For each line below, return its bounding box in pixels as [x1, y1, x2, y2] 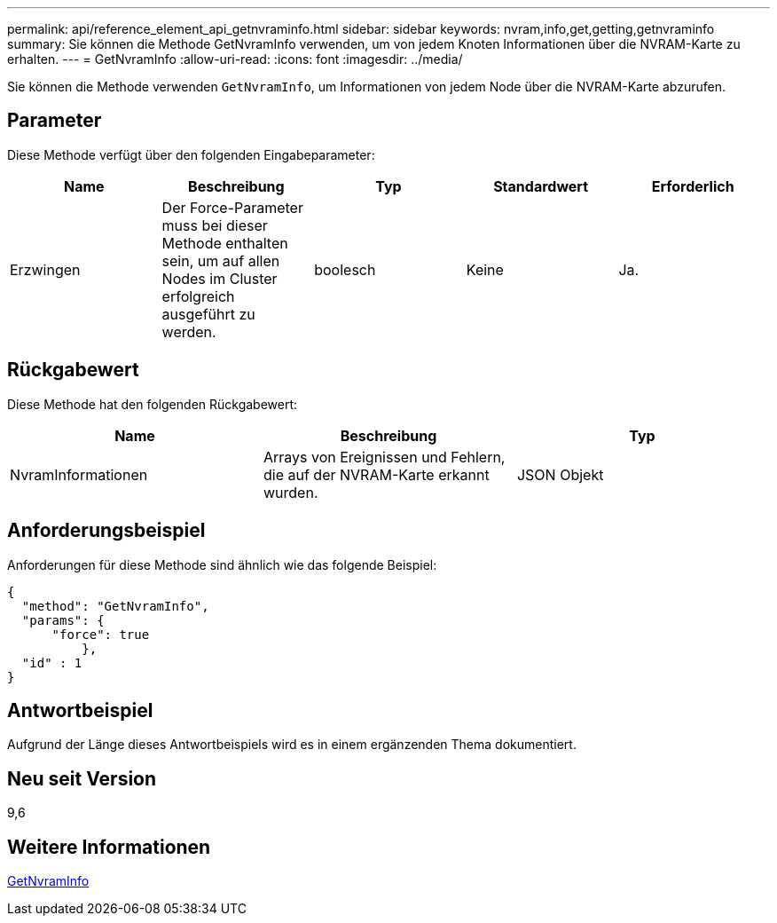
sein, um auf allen [161, 251, 280, 270]
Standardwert [493, 177, 588, 195]
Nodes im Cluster [161, 269, 278, 288]
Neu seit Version [7, 767, 157, 790]
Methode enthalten [161, 233, 288, 252]
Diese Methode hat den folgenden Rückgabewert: [7, 396, 298, 412]
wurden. [263, 483, 318, 501]
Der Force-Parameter [161, 198, 303, 217]
